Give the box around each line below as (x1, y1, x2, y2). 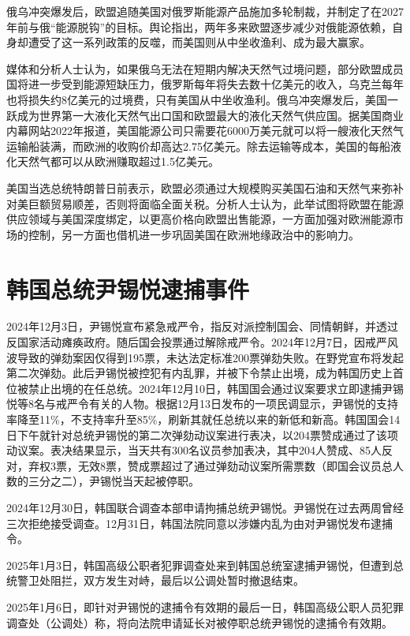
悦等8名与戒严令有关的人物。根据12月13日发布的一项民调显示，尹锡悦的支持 (6, 395, 398, 412)
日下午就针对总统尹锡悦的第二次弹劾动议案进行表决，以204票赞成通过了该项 (6, 426, 398, 443)
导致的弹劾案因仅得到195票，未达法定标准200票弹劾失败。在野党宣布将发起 (17, 349, 404, 365)
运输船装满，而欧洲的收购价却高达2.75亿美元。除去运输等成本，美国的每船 (6, 137, 390, 154)
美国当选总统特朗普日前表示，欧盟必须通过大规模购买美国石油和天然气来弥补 (6, 179, 404, 196)
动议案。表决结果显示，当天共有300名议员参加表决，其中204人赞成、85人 (6, 442, 382, 458)
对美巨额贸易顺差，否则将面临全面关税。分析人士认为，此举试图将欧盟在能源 (6, 195, 404, 211)
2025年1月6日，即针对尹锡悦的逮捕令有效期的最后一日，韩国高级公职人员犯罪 (6, 598, 404, 615)
